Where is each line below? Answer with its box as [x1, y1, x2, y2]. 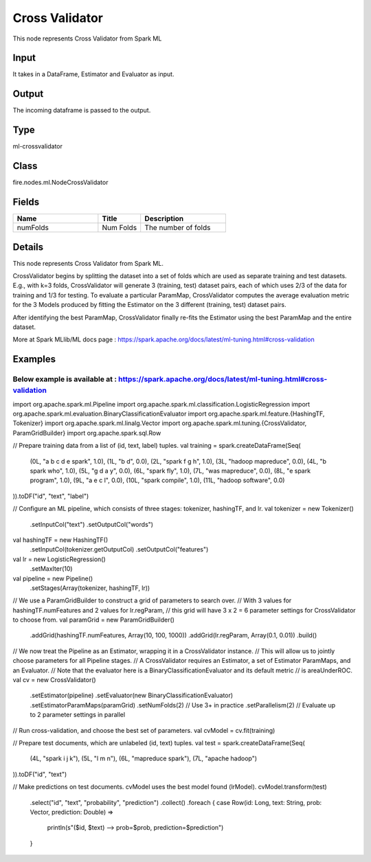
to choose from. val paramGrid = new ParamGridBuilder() [12, 615, 175, 624]
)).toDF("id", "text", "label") [12, 492, 89, 500]
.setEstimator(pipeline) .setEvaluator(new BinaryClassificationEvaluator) [30, 691, 234, 700]
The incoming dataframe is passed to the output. [12, 106, 151, 115]
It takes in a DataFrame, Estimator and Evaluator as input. [12, 70, 175, 78]
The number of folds [144, 223, 211, 233]
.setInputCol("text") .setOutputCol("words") [30, 520, 154, 528]
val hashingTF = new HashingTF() [12, 536, 109, 544]
